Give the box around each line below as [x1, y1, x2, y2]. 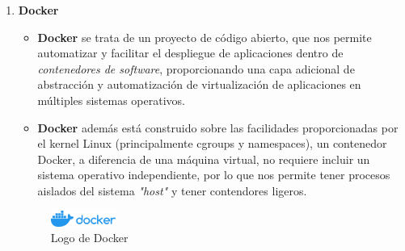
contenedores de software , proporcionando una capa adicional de [37, 60, 355, 77]
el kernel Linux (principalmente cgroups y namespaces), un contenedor [37, 135, 387, 152]
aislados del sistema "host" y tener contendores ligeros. [37, 182, 307, 199]
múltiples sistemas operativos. [37, 91, 185, 108]
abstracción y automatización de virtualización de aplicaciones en [37, 76, 361, 93]
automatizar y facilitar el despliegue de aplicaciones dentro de [37, 44, 344, 61]
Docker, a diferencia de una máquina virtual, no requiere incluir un [37, 150, 370, 167]
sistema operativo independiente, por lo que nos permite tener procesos [37, 166, 390, 183]
